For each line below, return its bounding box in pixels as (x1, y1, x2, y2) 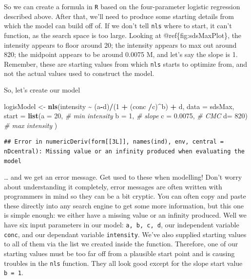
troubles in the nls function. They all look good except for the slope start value (4, 258, 243, 268)
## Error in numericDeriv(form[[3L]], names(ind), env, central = (4, 138, 224, 146)
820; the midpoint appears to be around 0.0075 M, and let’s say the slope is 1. (4, 49, 238, 59)
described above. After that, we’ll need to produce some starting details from (4, 11, 234, 21)
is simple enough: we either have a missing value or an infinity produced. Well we (4, 210, 247, 220)
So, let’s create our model (4, 84, 80, 94)
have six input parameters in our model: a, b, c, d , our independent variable (4, 220, 239, 230)
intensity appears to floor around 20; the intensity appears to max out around (4, 39, 237, 50)
